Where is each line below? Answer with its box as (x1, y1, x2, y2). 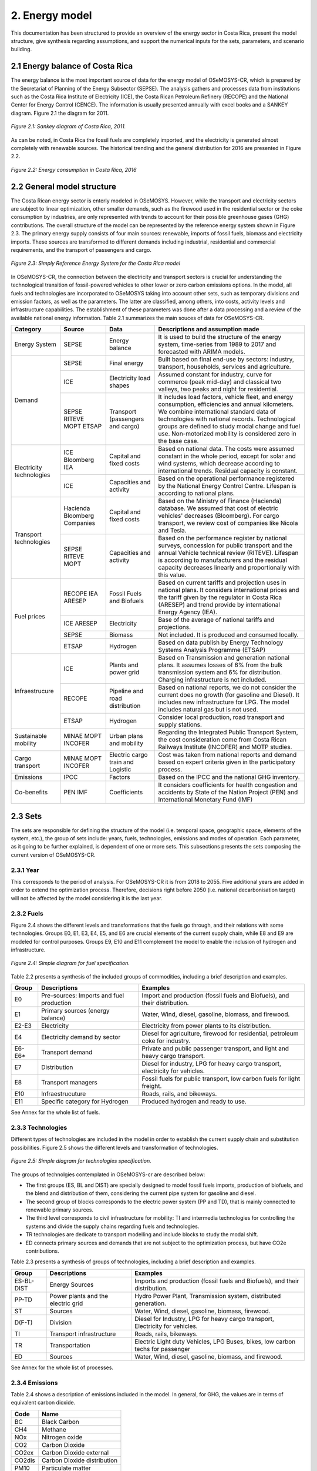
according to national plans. (158, 489, 235, 497)
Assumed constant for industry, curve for (158, 371, 272, 379)
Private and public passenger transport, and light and (141, 1044, 289, 1053)
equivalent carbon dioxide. (11, 1399, 76, 1406)
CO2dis (14, 1456, 35, 1465)
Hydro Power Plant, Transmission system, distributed (134, 1292, 281, 1300)
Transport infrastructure (49, 1330, 116, 1338)
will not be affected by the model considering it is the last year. (11, 894, 163, 901)
